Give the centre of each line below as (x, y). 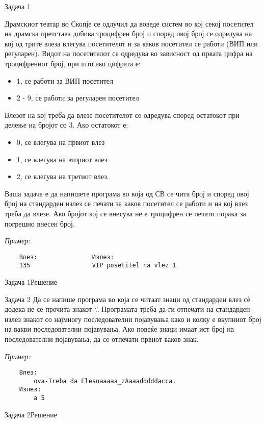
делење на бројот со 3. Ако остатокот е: (67, 125)
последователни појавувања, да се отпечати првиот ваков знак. (102, 339)
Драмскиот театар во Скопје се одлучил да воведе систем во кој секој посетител (129, 23)
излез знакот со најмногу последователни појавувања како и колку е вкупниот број (133, 319)
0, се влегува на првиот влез (61, 142)
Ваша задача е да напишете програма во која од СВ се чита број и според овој (127, 193)
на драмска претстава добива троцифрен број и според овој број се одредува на (128, 33)
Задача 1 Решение (31, 282)
